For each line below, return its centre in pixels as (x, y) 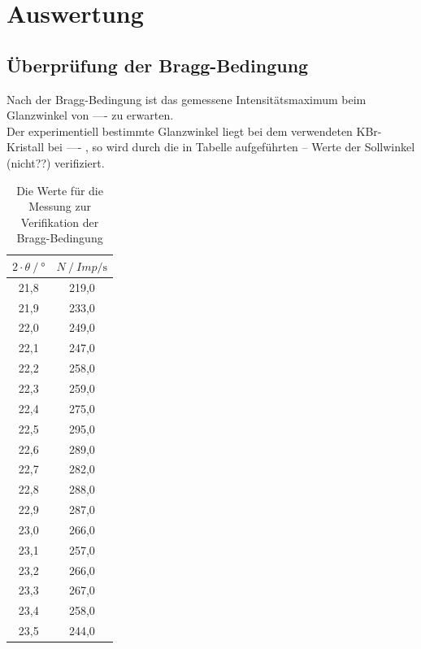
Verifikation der (60, 222)
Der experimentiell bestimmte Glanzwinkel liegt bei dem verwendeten (180, 131)
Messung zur (60, 206)
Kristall (26, 147)
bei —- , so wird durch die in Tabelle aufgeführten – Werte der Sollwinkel (231, 147)
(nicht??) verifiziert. (56, 162)
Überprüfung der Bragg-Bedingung (158, 65)
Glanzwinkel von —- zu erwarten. (90, 115)
